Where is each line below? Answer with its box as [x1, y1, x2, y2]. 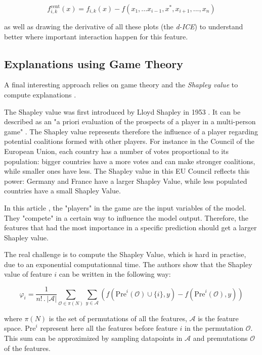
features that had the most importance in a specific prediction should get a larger [4, 222, 257, 233]
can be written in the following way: [59, 269, 171, 279]
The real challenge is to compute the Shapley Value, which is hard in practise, [4, 249, 246, 260]
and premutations [193, 333, 248, 343]
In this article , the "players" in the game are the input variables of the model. [4, 202, 246, 213]
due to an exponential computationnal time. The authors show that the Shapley [4, 259, 252, 269]
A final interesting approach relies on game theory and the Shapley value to [4, 79, 238, 90]
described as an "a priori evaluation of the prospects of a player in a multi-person [4, 116, 256, 127]
